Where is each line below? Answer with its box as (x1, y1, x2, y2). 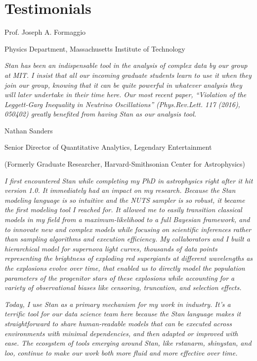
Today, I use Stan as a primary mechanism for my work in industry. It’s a (4, 299, 231, 309)
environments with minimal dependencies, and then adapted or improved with (4, 328, 238, 338)
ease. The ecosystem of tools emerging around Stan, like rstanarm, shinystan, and (4, 338, 252, 348)
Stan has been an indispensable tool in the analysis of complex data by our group (4, 60, 248, 70)
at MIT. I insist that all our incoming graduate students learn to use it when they (4, 69, 252, 80)
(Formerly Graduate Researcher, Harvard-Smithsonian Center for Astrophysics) (4, 159, 246, 169)
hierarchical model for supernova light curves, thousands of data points (4, 243, 217, 253)
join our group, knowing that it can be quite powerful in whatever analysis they (4, 79, 242, 90)
